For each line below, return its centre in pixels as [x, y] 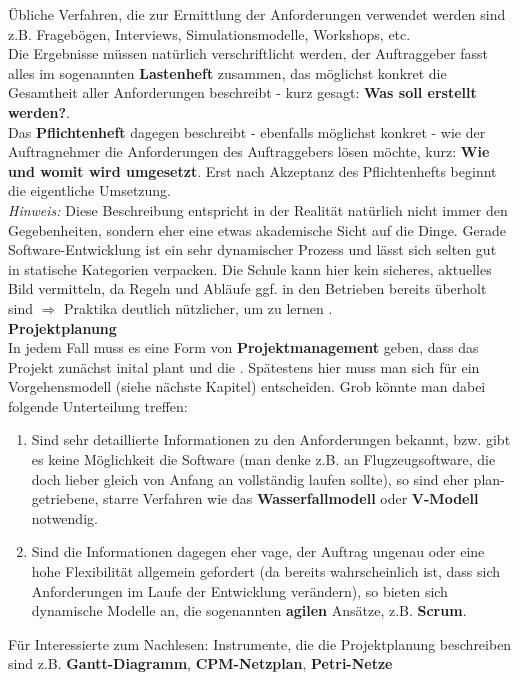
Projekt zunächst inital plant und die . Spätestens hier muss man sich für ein [244, 366]
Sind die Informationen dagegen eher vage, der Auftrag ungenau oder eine [258, 551]
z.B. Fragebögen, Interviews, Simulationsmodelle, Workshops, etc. [209, 33]
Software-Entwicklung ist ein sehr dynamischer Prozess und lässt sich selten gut [252, 249]
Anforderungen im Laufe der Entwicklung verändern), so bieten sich [239, 590]
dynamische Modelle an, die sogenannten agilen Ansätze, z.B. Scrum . [249, 610]
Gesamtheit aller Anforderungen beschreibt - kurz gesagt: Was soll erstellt [242, 92]
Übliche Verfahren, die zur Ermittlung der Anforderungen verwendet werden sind [257, 14]
